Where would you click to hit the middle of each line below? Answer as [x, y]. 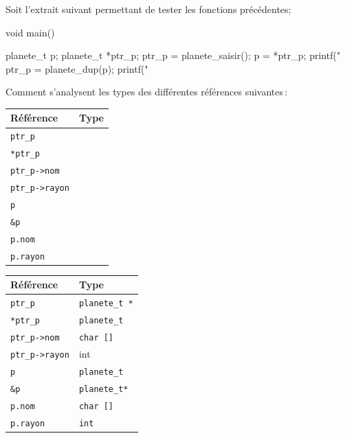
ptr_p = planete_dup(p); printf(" [77, 68]
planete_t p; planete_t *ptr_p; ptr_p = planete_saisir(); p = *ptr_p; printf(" [173, 55]
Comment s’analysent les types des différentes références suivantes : [147, 92]
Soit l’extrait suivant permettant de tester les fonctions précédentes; [148, 9]
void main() [30, 32]
